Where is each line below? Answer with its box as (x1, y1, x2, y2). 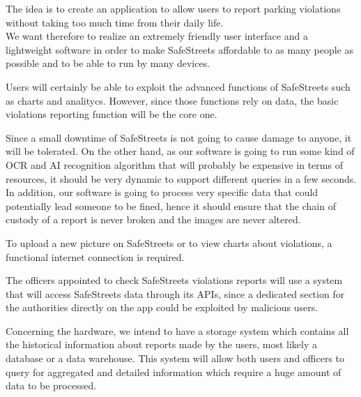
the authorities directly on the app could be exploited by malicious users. (6, 300, 318, 315)
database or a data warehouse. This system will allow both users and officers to (6, 351, 345, 366)
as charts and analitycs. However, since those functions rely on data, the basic (6, 93, 339, 107)
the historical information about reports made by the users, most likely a (6, 337, 318, 352)
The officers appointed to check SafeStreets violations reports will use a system (6, 273, 343, 287)
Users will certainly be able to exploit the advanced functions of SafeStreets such (6, 79, 351, 93)
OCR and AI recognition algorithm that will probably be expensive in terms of (6, 157, 343, 172)
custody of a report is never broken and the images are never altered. (6, 212, 301, 227)
